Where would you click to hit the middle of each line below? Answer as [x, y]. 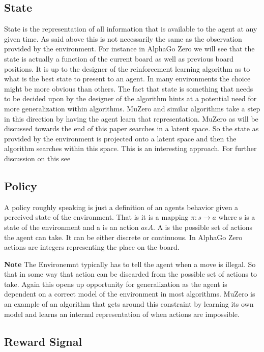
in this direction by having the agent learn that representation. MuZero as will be [131, 118]
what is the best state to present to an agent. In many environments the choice [127, 79]
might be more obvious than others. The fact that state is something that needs [129, 88]
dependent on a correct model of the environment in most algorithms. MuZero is [130, 294]
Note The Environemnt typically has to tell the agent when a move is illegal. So [130, 264]
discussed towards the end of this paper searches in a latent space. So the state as [131, 128]
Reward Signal [43, 341]
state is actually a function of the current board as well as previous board [119, 58]
